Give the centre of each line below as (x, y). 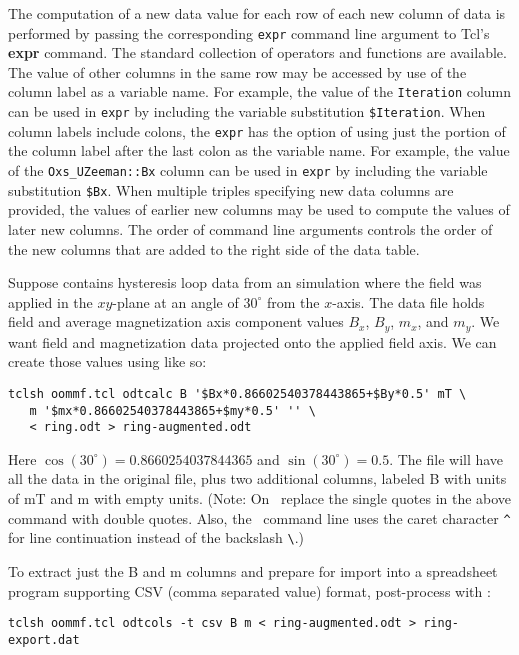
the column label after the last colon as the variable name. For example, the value (259, 150)
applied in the (50, 301)
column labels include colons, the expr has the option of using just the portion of (257, 130)
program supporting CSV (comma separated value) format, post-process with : (249, 590)
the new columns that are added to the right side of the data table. (214, 248)
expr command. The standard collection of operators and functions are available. (257, 52)
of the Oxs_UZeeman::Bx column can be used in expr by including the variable (248, 170)
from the (293, 301)
